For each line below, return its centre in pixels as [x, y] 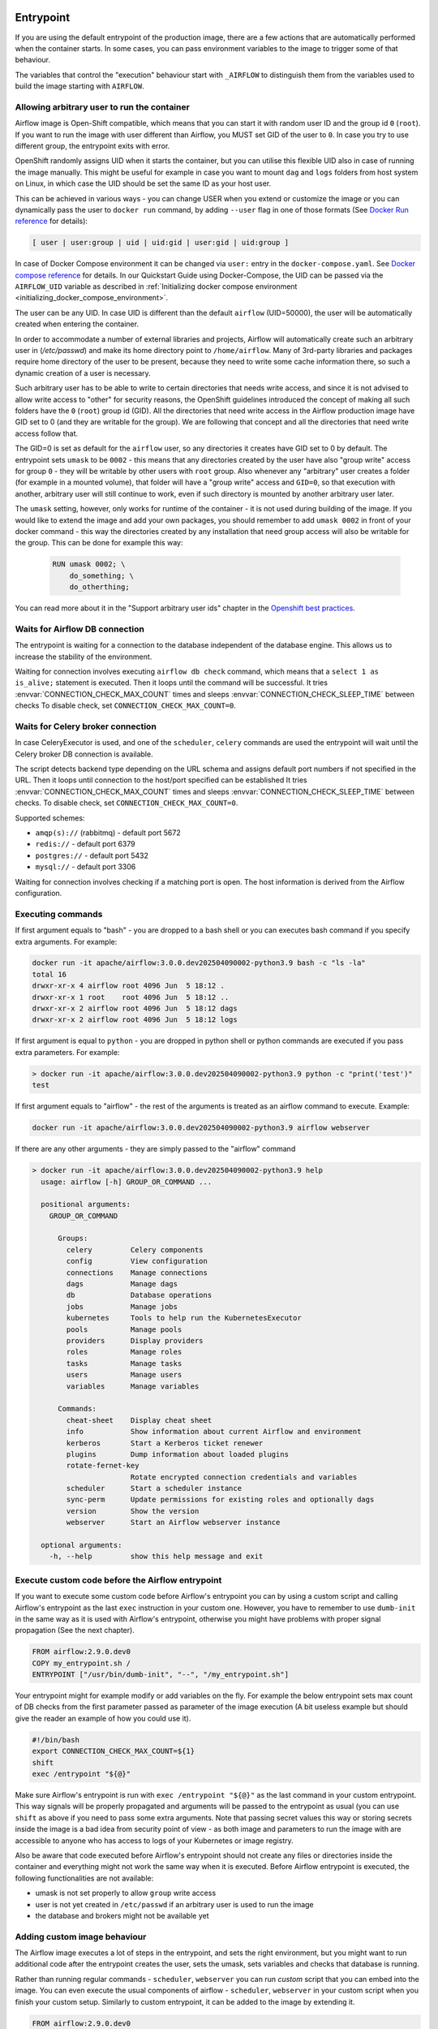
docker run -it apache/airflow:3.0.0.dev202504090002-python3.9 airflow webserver [201, 1128]
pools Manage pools [124, 1329]
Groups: [73, 1239]
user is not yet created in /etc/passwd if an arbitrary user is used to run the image [174, 1904]
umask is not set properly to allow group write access [126, 1893]
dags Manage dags [122, 1284]
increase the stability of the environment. [84, 657]
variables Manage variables [133, 1386]
